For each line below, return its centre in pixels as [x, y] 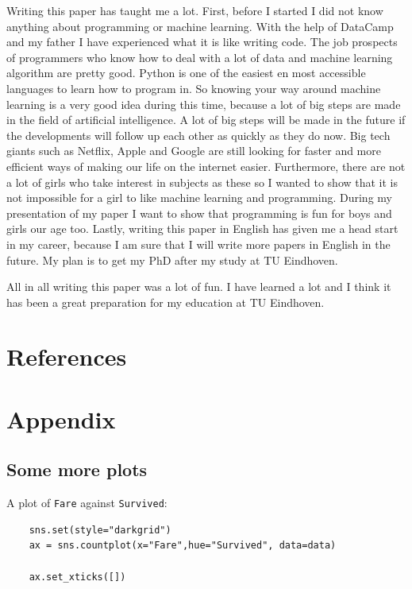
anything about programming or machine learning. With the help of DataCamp [200, 26]
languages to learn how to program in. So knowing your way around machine [194, 88]
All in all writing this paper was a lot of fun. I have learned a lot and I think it [199, 287]
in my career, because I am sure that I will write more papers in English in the [198, 244]
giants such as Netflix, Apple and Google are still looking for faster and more [194, 151]
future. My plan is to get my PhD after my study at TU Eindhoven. [172, 260]
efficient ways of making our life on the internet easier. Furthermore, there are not [206, 166]
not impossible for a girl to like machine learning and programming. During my [199, 198]
